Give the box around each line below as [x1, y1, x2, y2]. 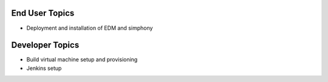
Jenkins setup [26, 64, 62, 72]
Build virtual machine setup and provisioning [26, 56, 138, 63]
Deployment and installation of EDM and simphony [26, 24, 153, 32]
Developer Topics [11, 40, 80, 50]
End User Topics [11, 8, 75, 18]
